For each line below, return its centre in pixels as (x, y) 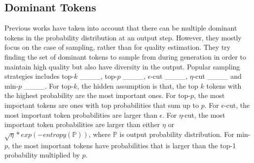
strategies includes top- (39, 76)
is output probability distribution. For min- (185, 134)
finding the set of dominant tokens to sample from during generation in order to (126, 56)
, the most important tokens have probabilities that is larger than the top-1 (122, 145)
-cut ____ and (217, 76)
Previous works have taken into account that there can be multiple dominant (121, 28)
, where (100, 134)
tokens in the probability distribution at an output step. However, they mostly (123, 37)
